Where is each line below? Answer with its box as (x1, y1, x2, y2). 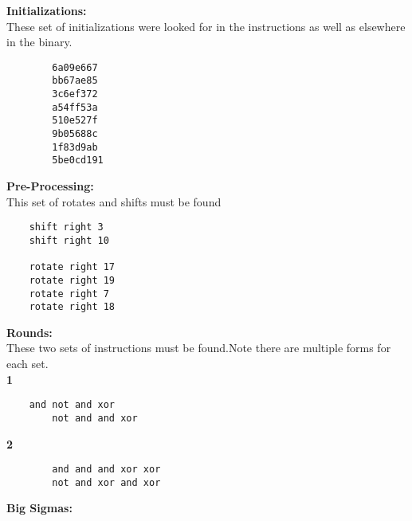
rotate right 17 (29, 261, 116, 273)
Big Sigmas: (6, 499, 73, 516)
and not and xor (29, 399, 116, 411)
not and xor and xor (52, 476, 161, 488)
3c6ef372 (52, 88, 98, 100)
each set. (6, 355, 49, 371)
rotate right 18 (29, 301, 116, 313)
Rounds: (6, 323, 53, 340)
